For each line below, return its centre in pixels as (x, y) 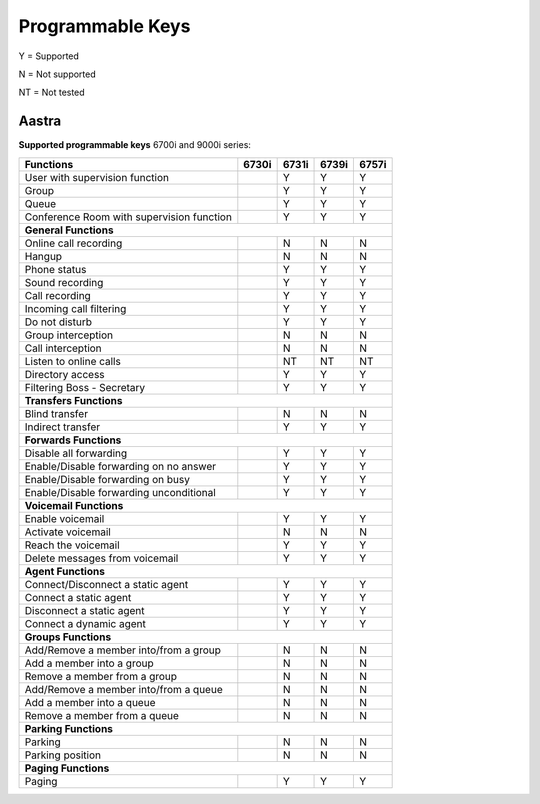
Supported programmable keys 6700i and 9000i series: (135, 145)
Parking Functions (69, 728)
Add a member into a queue (90, 702)
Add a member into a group (89, 663)
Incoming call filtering (75, 308)
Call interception (63, 348)
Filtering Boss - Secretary (85, 387)
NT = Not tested (51, 92)
